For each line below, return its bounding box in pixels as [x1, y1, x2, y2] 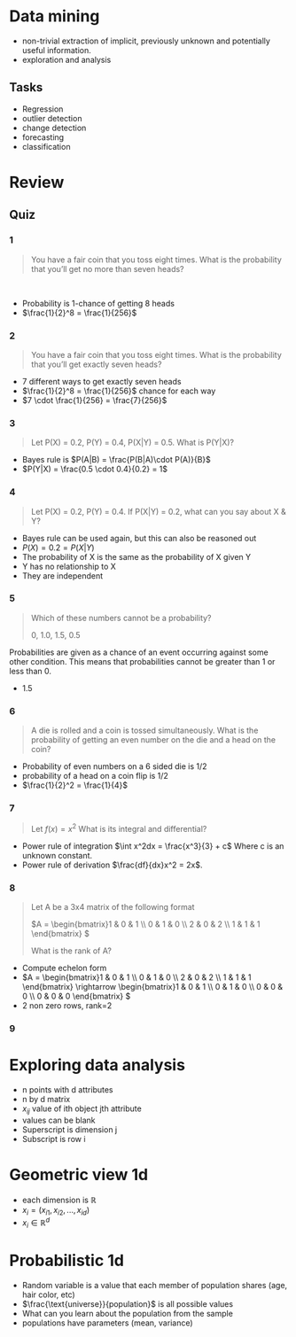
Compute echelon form [21, 963, 107, 974]
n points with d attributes [21, 1084, 113, 1095]
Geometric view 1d [9, 1165, 149, 1185]
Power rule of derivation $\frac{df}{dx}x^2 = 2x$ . [21, 859, 203, 870]
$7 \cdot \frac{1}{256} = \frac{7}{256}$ [21, 394, 167, 405]
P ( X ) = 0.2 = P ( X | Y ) [21, 542, 95, 553]
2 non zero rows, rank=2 [21, 1000, 113, 1011]
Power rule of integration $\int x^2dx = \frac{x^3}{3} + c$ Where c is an [21, 841, 284, 851]
